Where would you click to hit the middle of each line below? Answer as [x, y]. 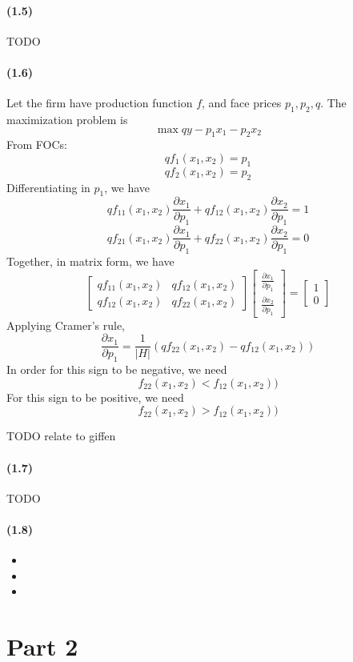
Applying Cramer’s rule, [66, 325]
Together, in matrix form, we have [90, 261]
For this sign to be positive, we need [95, 397]
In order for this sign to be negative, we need [117, 369]
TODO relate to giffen [61, 436]
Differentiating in [48, 187]
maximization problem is [67, 119]
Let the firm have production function [100, 103]
